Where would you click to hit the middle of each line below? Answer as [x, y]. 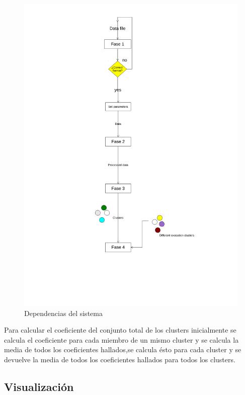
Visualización [39, 386]
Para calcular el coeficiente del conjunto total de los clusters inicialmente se [120, 330]
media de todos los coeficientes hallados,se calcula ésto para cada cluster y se [123, 349]
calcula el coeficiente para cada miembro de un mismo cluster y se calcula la [121, 339]
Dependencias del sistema [63, 313]
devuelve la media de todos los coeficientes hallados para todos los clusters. [120, 359]
